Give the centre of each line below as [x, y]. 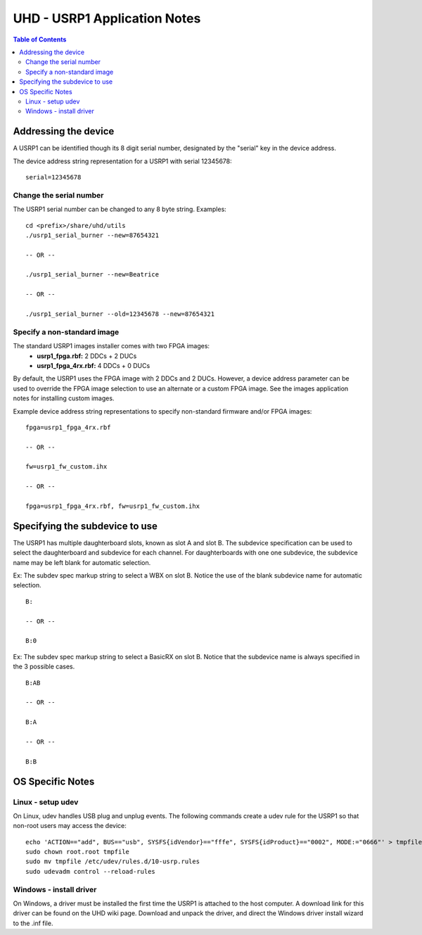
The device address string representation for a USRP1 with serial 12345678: [122, 161]
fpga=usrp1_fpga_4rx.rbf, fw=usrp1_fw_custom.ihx [113, 506]
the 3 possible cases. [44, 667]
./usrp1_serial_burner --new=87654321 [92, 235]
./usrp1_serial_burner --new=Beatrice [92, 275]
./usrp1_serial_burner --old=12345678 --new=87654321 [120, 314]
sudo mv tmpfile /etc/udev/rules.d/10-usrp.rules [113, 861]
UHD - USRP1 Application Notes [107, 18]
